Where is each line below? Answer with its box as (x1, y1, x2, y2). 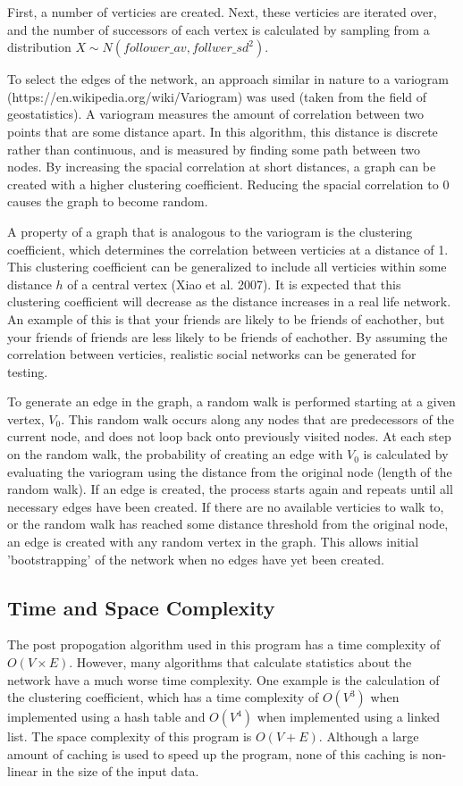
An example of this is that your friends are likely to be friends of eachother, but (7, 309, 445, 328)
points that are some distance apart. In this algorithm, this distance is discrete (7, 121, 438, 140)
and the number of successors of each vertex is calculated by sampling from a (7, 20, 430, 38)
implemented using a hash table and (7, 707, 206, 726)
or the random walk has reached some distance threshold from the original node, (7, 514, 449, 533)
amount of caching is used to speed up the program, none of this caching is (7, 744, 418, 763)
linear (7, 762, 38, 781)
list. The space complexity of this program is (7, 727, 252, 746)
